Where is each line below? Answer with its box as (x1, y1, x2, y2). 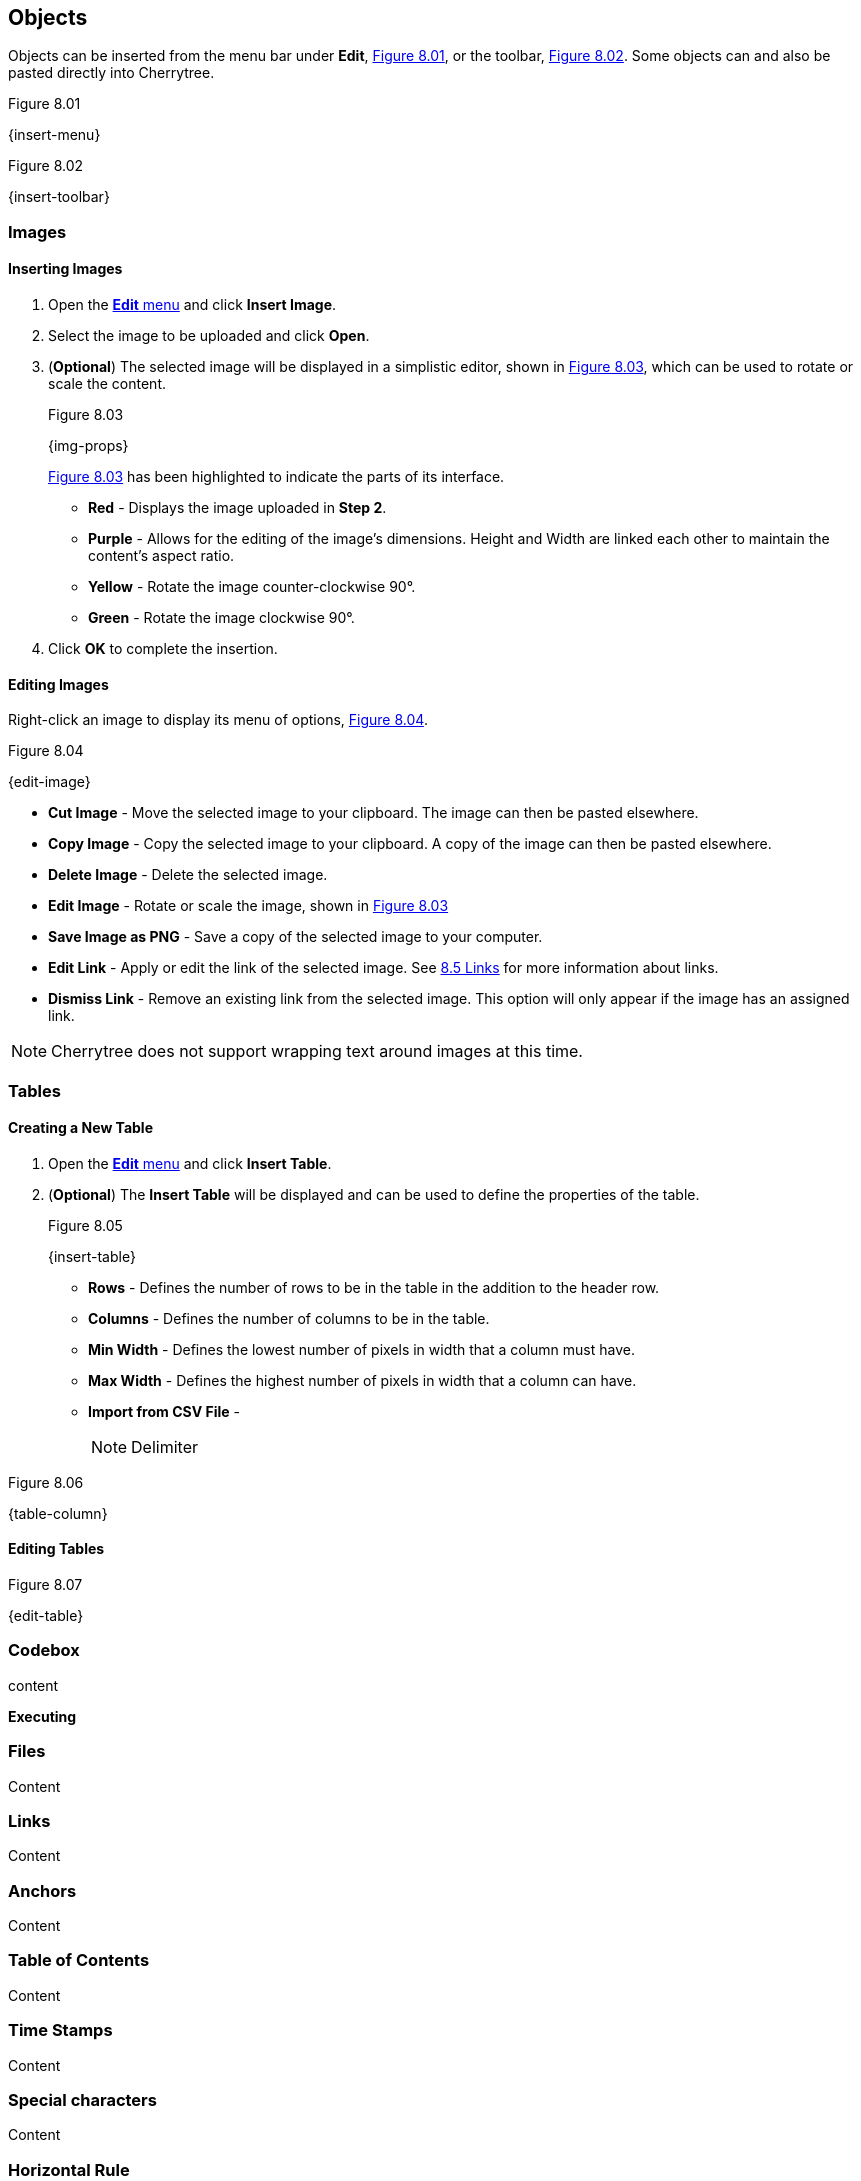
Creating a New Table (8, 1119, 154, 1137)
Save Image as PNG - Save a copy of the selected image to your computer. (48, 928, 543, 946)
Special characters (8, 2089, 157, 2110)
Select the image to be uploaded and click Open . (48, 327, 370, 345)
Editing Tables (8, 1540, 105, 1558)
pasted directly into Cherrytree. (8, 64, 215, 82)
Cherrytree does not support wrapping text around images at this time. (51, 1041, 583, 1062)
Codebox (8, 1640, 80, 1661)
